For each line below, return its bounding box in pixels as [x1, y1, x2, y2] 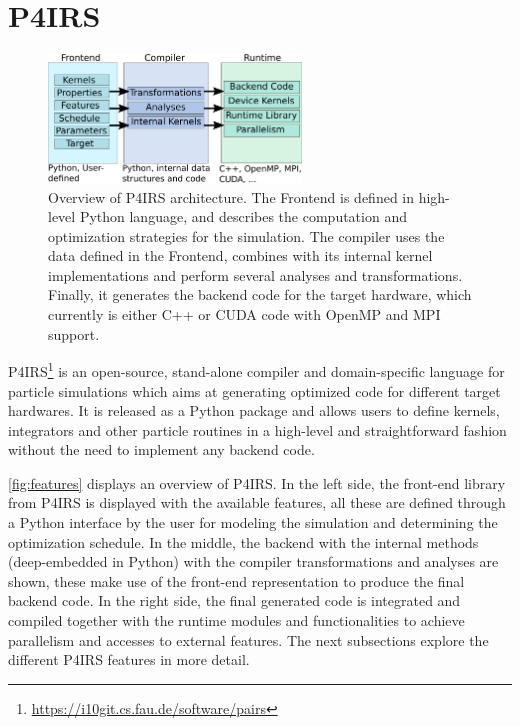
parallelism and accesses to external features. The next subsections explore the [8, 629, 489, 650]
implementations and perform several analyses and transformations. [48, 264, 463, 285]
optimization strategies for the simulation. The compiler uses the [48, 225, 445, 246]
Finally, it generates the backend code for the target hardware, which [48, 284, 472, 305]
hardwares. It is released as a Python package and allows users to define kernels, [8, 400, 500, 421]
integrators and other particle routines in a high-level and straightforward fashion [8, 419, 507, 440]
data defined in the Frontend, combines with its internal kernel [48, 245, 433, 266]
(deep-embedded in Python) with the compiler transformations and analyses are [8, 551, 499, 572]
